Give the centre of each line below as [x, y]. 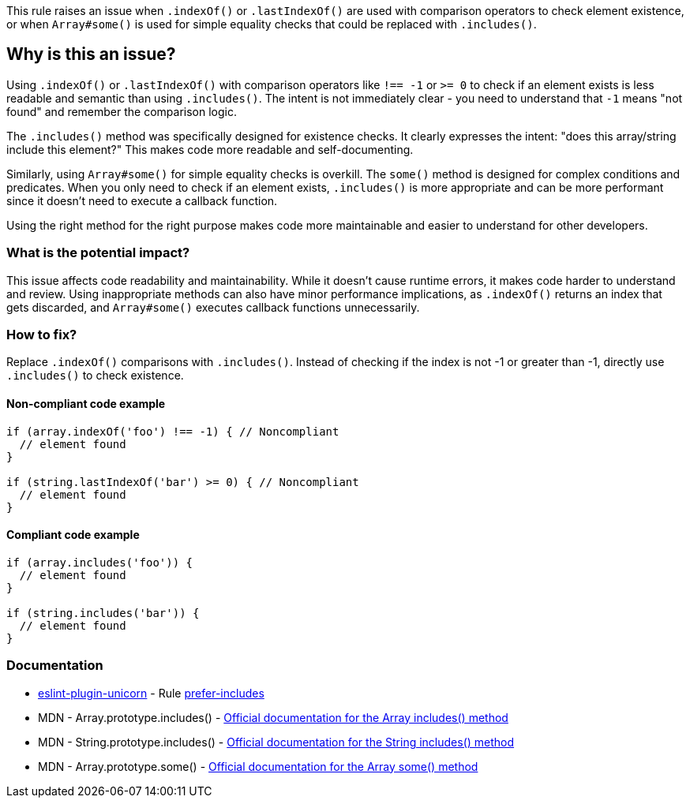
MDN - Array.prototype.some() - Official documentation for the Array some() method [258, 766]
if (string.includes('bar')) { [103, 613]
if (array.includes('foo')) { [100, 562]
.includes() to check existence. [95, 376]
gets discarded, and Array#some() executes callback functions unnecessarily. [213, 307]
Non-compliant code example [86, 403]
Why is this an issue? [91, 54]
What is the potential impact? [98, 253]
